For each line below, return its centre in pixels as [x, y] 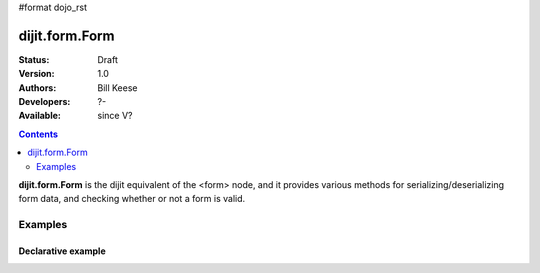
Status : [34, 59]
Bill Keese [117, 87]
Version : [36, 74]
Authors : [37, 87]
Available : [40, 116]
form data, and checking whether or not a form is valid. [132, 199]
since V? [115, 116]
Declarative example [62, 251]
